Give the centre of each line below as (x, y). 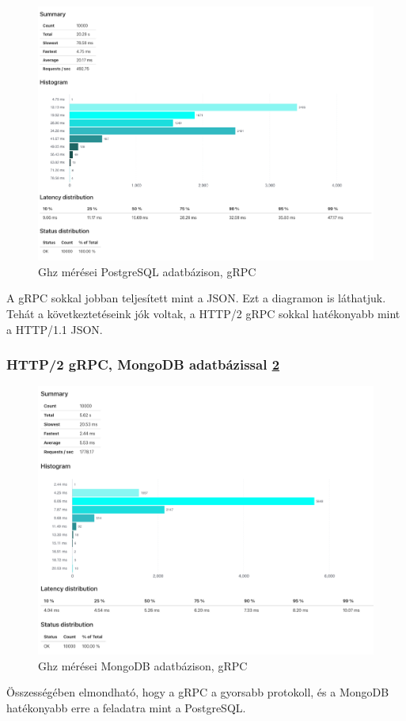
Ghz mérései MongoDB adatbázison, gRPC (143, 665)
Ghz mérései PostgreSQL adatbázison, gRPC (147, 271)
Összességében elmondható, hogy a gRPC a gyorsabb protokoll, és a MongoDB (198, 692)
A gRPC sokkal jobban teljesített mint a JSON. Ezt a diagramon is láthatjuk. (196, 298)
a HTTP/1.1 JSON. (55, 329)
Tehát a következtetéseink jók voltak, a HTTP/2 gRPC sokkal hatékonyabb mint (203, 313)
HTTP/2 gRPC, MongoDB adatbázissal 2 (143, 364)
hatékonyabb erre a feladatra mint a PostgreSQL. (126, 707)
